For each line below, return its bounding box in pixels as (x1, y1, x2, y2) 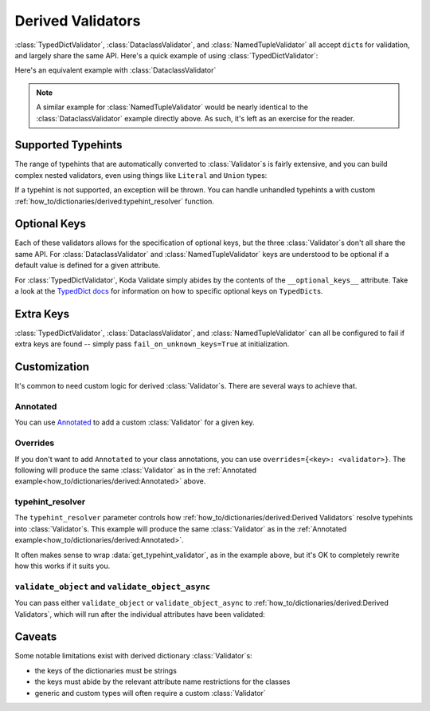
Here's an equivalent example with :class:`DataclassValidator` (14, 65, 217, 75)
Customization (14, 360, 90, 374)
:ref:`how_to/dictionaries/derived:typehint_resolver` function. (14, 196, 215, 206)
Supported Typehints (14, 138, 123, 152)
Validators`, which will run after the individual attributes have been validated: (14, 609, 266, 618)
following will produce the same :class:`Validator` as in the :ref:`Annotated (14, 465, 257, 475)
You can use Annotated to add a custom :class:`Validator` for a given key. (14, 417, 255, 427)
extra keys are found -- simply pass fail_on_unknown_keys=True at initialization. (14, 339, 290, 349)
